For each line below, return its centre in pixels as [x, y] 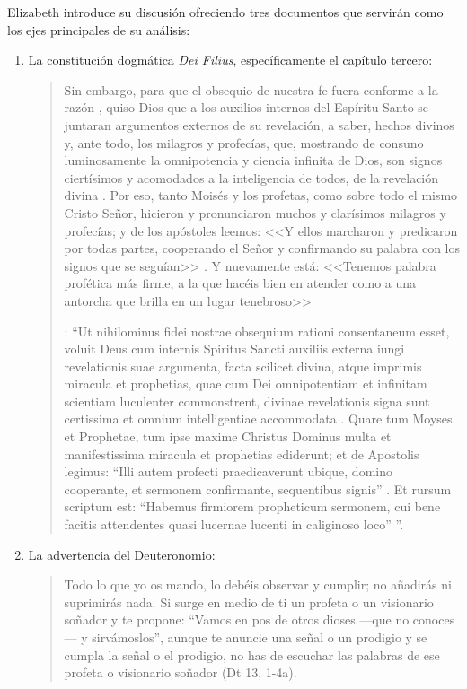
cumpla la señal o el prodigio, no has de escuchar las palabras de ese [252, 654]
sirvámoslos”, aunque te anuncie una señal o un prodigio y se [260, 637]
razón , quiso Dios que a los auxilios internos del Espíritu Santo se [247, 107]
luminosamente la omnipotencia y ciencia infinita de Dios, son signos [253, 160]
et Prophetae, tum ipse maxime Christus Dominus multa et [228, 436]
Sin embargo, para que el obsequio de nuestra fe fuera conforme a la [251, 89]
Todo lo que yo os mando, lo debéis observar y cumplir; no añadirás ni [258, 584]
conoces [434, 619]
